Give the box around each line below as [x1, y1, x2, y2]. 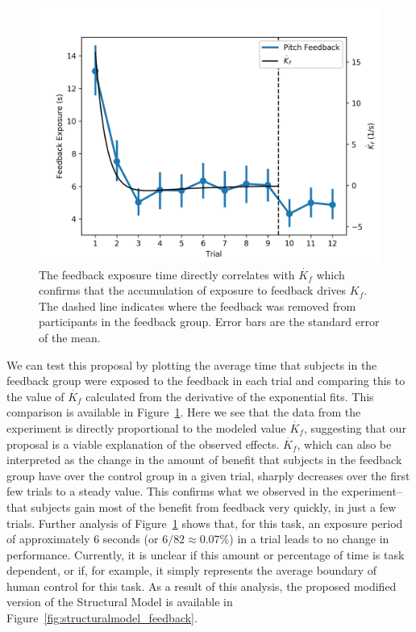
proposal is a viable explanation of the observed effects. [6, 435, 280, 452]
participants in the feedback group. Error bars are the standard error [39, 313, 380, 330]
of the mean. [39, 329, 101, 345]
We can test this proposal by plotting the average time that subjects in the [6, 356, 377, 373]
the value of [6, 387, 64, 404]
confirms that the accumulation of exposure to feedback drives [39, 282, 347, 299]
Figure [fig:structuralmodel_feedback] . [6, 609, 198, 626]
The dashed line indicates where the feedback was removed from [39, 297, 356, 314]
